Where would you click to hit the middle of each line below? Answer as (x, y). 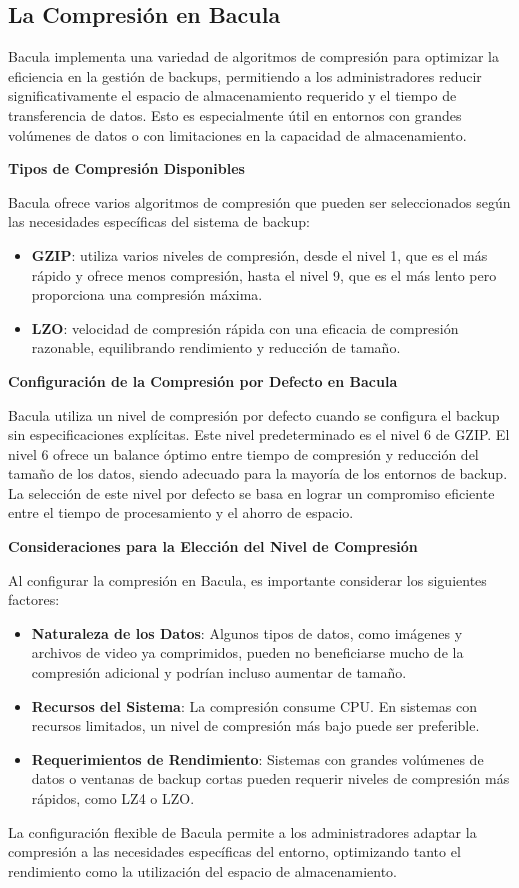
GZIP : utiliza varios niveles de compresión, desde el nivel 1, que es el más (259, 254)
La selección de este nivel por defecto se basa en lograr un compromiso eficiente (251, 492)
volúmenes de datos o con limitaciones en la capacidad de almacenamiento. (237, 134)
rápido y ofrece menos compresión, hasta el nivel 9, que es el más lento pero (264, 274)
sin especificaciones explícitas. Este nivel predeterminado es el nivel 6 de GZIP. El (259, 434)
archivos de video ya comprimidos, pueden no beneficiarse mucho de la (247, 652)
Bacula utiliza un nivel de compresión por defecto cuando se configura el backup (254, 414)
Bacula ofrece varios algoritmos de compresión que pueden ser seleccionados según (259, 201)
